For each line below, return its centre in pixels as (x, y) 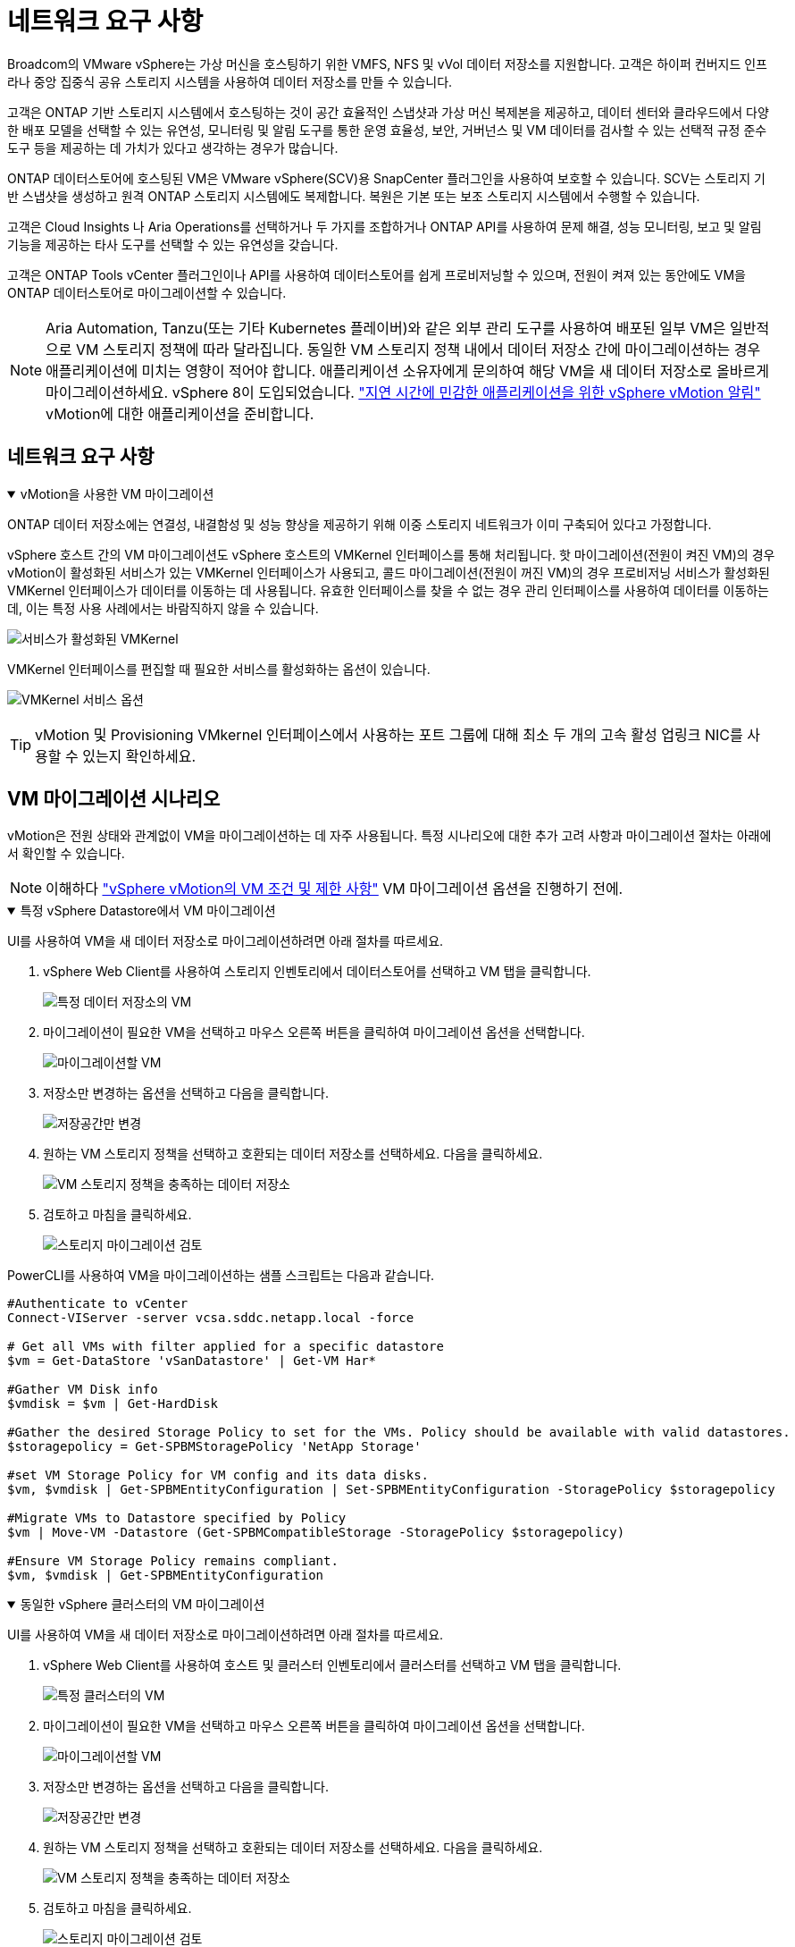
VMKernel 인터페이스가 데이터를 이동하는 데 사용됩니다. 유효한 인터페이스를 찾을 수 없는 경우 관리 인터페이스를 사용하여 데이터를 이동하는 (388, 590)
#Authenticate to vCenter (98, 1304)
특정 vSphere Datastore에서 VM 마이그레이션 (148, 911)
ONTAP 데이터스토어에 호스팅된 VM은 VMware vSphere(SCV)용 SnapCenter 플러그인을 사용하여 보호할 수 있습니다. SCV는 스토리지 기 (386, 178)
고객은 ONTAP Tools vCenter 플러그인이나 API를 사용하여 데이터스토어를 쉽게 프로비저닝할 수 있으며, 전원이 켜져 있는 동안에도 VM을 (377, 274)
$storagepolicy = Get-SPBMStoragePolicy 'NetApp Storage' (214, 1447)
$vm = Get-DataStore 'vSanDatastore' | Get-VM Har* (192, 1361)
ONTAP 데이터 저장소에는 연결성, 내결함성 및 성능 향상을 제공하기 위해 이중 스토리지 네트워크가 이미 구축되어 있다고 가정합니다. (360, 524)
